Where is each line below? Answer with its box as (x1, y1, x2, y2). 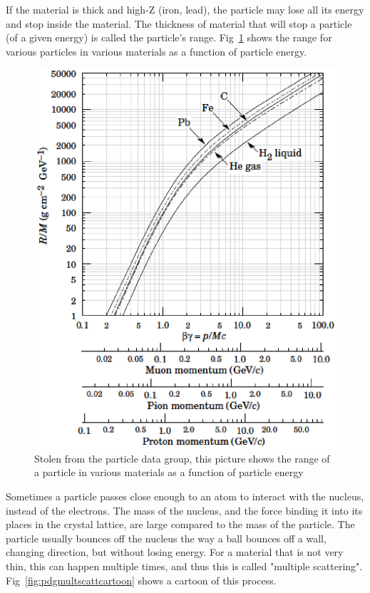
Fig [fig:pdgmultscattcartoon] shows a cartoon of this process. (6, 572, 277, 587)
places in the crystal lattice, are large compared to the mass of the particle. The (6, 517, 355, 532)
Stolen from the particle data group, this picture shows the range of (34, 450, 330, 465)
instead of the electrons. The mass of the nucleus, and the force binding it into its (6, 502, 363, 517)
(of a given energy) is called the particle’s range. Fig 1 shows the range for (6, 30, 332, 45)
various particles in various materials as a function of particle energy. (6, 43, 307, 58)
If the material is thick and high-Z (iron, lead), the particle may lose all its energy (6, 2, 364, 16)
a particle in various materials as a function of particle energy (34, 465, 304, 480)
